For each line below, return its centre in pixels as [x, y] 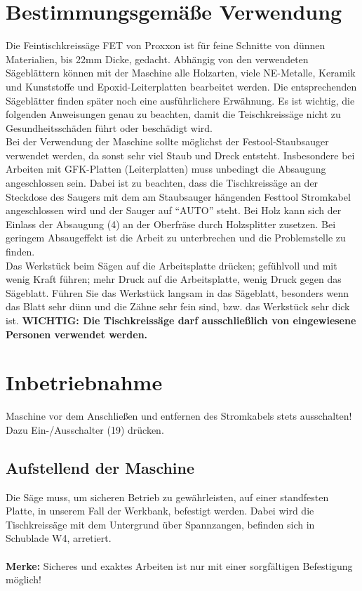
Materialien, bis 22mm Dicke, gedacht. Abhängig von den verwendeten [157, 59]
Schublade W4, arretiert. [59, 538]
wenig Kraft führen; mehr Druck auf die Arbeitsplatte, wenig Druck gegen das [174, 279]
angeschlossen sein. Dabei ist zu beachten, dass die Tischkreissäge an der [162, 183]
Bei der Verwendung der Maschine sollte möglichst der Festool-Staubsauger [167, 141]
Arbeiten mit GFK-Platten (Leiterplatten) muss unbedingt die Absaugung [166, 169]
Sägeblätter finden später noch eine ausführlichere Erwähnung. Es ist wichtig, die [180, 100]
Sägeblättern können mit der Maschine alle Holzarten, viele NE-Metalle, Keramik [181, 73]
